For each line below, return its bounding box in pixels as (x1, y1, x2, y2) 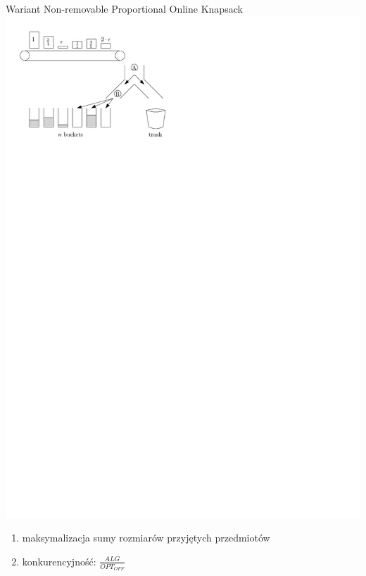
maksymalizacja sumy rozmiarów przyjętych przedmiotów (22, 530, 270, 545)
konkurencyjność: (22, 553, 96, 568)
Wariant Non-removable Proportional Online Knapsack (6, 1, 243, 15)
